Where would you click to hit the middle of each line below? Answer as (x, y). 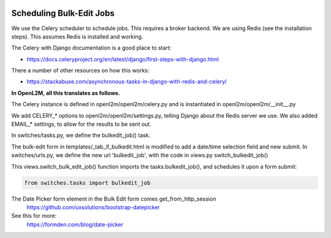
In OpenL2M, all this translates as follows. (66, 93)
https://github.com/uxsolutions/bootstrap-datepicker (93, 207)
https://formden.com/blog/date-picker (75, 225)
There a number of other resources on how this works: (80, 71)
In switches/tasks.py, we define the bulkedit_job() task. (81, 136)
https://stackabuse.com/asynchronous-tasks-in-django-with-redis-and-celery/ (127, 82)
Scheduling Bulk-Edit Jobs (63, 13)
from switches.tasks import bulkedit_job (87, 183)
